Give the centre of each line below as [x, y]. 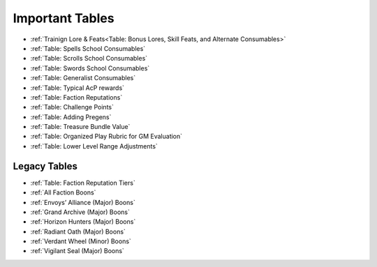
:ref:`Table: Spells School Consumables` [88, 48]
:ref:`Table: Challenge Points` [72, 107]
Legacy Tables [45, 166]
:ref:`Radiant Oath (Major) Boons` [78, 231]
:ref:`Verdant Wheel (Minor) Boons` [81, 241]
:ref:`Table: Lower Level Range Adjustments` [94, 146]
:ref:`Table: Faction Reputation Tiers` [83, 183]
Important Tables [64, 18]
